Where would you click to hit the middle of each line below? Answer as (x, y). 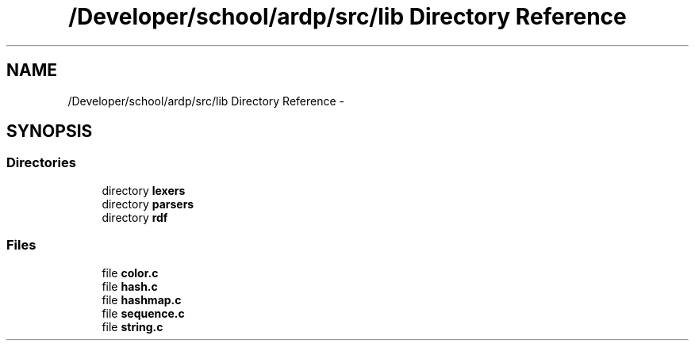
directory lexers (144, 190)
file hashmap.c (142, 299)
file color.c (130, 273)
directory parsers (148, 204)
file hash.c (130, 286)
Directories (41, 163)
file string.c (132, 326)
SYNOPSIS (50, 132)
